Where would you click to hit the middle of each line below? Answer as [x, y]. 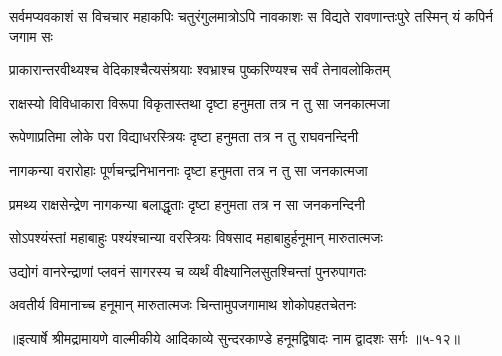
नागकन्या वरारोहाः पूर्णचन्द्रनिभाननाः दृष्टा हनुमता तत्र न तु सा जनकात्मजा [188, 169]
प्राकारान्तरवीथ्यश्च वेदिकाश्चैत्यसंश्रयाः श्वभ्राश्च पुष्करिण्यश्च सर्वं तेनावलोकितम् [199, 69]
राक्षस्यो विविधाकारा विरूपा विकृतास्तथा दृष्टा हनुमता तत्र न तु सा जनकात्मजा [199, 102]
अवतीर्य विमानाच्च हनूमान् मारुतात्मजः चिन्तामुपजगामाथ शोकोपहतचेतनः [183, 304]
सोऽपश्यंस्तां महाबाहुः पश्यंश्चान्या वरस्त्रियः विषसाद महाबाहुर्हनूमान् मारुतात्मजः [196, 237]
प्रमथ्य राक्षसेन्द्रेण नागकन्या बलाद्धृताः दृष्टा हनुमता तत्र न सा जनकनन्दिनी [187, 203]
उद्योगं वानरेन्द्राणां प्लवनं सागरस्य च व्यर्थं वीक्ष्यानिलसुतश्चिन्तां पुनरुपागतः [188, 270]
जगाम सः [31, 35]
